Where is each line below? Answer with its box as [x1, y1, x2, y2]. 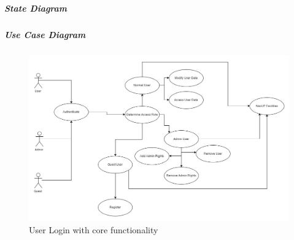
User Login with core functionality [29, 223, 158, 236]
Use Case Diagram [4, 28, 86, 41]
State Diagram [4, 1, 68, 14]
